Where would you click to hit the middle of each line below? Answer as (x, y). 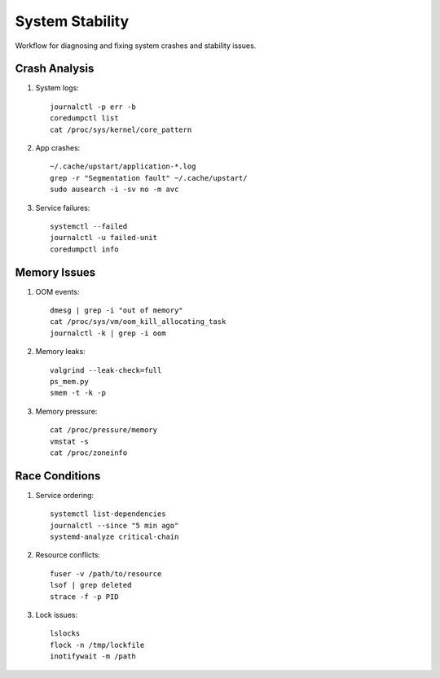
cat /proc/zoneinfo (89, 453)
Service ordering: (64, 495)
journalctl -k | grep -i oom (108, 333)
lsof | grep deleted (91, 585)
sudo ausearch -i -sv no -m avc (114, 190)
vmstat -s (69, 441)
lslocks (65, 634)
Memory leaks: (60, 352)
